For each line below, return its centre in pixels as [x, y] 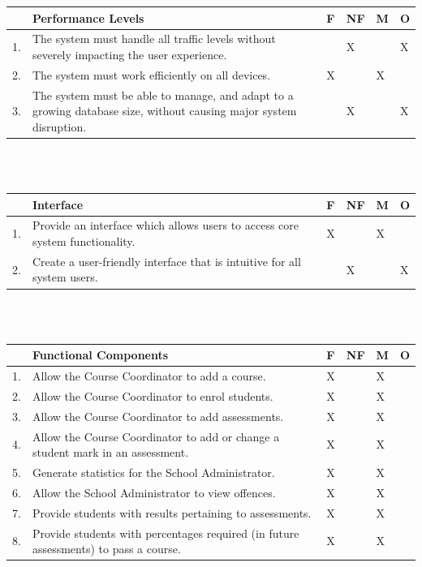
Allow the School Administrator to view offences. [154, 492]
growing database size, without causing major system [164, 111]
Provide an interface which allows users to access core [166, 225]
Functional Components [100, 355]
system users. [65, 277]
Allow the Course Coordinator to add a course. [149, 376]
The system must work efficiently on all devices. [151, 74]
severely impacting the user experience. [129, 54]
